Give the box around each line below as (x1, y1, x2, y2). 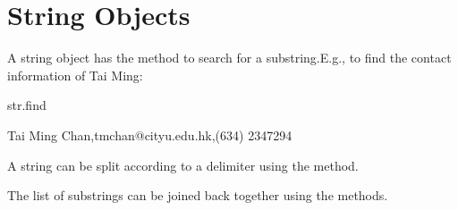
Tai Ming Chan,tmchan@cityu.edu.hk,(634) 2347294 (7, 125, 293, 144)
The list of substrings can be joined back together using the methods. (7, 186, 388, 205)
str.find (7, 96, 47, 114)
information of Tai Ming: (7, 65, 143, 84)
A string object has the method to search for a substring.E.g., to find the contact (7, 48, 452, 67)
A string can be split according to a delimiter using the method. (7, 155, 359, 174)
